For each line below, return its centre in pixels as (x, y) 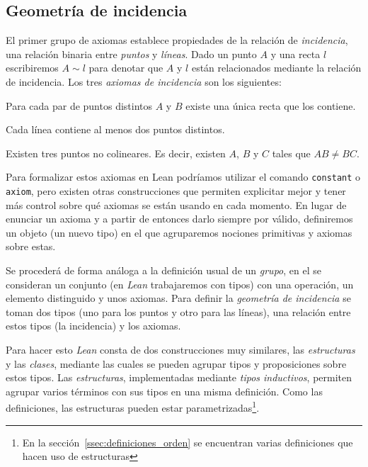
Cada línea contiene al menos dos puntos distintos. (115, 129)
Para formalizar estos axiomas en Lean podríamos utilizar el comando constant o (183, 177)
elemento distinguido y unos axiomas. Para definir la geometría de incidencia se (178, 298)
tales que (291, 153)
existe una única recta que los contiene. (271, 105)
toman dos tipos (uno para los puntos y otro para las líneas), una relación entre (178, 311)
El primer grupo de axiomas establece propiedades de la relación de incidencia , (177, 40)
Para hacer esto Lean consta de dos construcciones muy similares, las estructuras (180, 350)
